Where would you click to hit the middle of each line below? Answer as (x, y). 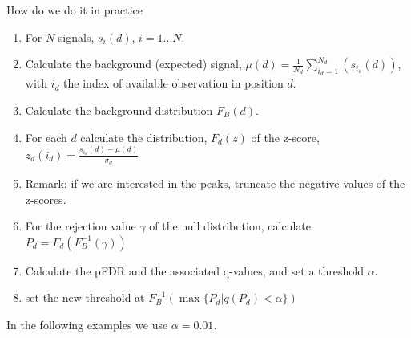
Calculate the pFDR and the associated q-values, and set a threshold (194, 270)
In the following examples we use (87, 324)
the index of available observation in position (173, 83)
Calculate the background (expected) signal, (133, 64)
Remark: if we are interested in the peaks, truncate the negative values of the (215, 183)
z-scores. (46, 199)
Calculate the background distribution (119, 110)
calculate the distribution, (144, 137)
